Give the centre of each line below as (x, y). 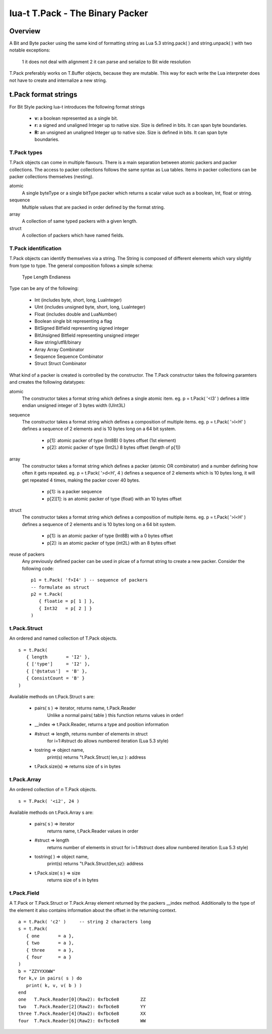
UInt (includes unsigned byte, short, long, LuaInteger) (90, 307)
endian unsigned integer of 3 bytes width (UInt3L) (74, 405)
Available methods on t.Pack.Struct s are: (52, 696)
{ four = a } (49, 957)
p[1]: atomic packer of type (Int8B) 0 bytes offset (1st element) (112, 440)
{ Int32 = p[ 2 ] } (65, 608)
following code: (38, 568)
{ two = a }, (50, 943)
